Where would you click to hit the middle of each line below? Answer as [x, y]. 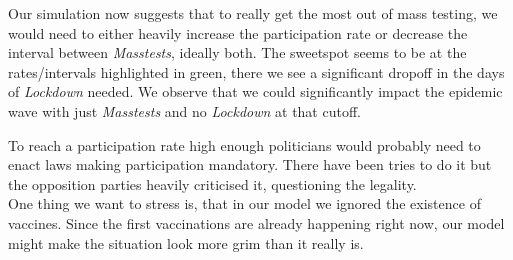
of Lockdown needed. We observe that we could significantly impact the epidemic [255, 91]
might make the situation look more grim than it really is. [186, 242]
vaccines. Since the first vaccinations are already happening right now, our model [256, 222]
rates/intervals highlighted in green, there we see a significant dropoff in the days [256, 71]
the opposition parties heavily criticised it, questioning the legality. [212, 183]
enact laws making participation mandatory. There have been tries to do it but [250, 164]
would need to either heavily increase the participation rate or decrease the [238, 32]
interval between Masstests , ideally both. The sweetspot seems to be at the [237, 52]
